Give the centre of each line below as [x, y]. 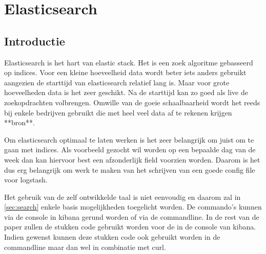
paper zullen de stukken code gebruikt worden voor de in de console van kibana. [130, 227]
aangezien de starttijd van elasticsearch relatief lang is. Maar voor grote [117, 82]
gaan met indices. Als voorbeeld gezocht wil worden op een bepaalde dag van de [130, 149]
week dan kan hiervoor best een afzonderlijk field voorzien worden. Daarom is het [132, 159]
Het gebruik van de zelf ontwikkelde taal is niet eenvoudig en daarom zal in [122, 197]
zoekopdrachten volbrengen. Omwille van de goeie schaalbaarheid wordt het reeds [132, 102]
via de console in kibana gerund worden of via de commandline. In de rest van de [132, 216]
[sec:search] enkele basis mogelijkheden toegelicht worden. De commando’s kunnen [133, 207]
